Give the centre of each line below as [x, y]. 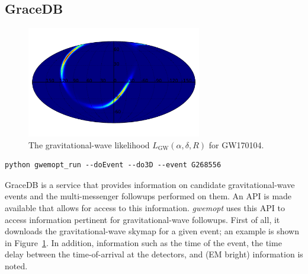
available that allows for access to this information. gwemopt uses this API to [145, 207]
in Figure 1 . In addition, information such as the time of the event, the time [143, 242]
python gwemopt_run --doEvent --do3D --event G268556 [113, 165]
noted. [16, 265]
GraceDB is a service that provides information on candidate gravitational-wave [150, 184]
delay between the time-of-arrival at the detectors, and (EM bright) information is [154, 254]
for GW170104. [236, 144]
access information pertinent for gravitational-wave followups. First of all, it [142, 219]
